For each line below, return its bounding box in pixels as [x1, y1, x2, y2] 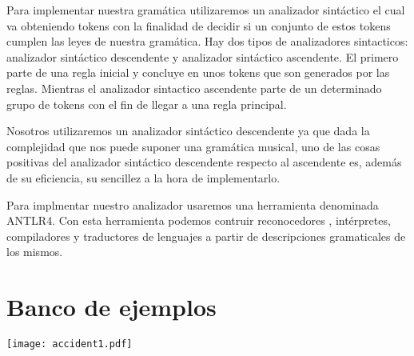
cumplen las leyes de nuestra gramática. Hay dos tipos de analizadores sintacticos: [6, 33, 408, 50]
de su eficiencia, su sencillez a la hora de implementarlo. [6, 169, 281, 186]
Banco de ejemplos [6, 290, 217, 323]
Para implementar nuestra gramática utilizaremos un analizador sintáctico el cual [6, 2, 405, 18]
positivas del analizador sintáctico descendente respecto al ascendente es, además [6, 154, 402, 170]
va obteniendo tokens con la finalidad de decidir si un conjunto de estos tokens [6, 17, 391, 34]
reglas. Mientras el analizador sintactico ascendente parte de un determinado [6, 79, 382, 96]
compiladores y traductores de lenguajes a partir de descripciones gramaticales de [6, 227, 406, 244]
